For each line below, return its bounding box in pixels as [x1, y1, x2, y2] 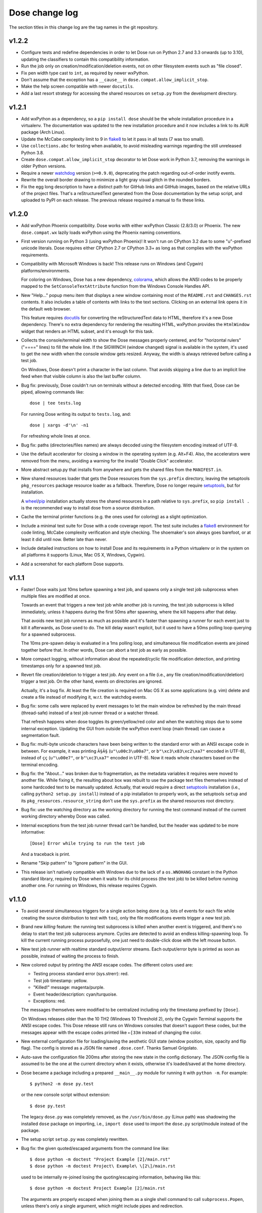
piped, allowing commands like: [21, 389, 84, 395]
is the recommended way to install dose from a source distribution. [21, 505, 155, 510]
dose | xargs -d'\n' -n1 [30, 423, 89, 428]
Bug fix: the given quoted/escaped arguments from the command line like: [21, 1145, 170, 1151]
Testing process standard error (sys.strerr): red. [33, 971, 129, 977]
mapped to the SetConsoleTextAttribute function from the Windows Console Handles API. [21, 283, 211, 289]
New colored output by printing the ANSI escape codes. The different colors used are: [21, 962, 194, 968]
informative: [21, 829, 46, 835]
